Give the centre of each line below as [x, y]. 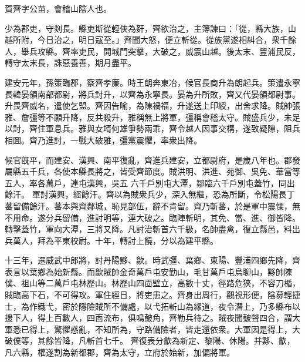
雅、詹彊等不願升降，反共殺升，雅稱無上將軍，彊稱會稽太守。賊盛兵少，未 [148, 117]
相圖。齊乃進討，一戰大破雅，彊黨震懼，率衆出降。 [103, 140]
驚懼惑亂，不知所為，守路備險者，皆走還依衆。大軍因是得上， [173, 329]
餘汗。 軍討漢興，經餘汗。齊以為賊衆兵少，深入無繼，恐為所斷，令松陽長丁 [150, 194]
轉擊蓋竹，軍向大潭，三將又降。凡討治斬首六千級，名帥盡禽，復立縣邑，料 [148, 229]
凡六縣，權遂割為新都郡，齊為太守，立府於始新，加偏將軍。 [120, 352]
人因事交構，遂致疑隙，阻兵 [247, 128]
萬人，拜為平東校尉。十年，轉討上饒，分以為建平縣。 [115, 240]
